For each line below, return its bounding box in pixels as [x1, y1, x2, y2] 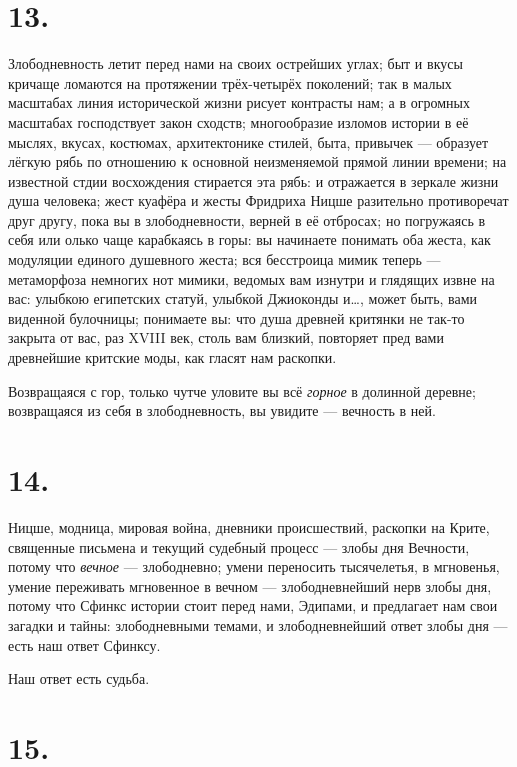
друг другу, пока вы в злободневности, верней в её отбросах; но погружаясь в [8, 209, 486, 230]
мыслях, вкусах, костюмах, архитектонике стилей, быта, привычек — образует [8, 131, 489, 152]
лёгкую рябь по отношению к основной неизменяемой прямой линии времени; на [8, 151, 507, 172]
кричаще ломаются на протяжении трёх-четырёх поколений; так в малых [8, 72, 452, 93]
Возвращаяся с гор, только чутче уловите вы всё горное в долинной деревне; [8, 380, 476, 401]
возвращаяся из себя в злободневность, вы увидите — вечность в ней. [8, 400, 436, 421]
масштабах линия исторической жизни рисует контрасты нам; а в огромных [8, 92, 470, 113]
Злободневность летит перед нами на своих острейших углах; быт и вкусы [8, 53, 463, 74]
